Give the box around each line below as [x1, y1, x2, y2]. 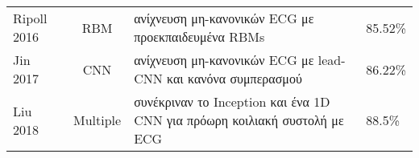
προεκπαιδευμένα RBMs [134, 27, 265, 46]
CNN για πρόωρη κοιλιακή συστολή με [134, 111, 344, 129]
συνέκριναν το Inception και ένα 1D [134, 92, 330, 111]
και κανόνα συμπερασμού [167, 69, 302, 87]
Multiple [73, 111, 122, 129]
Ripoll [13, 9, 48, 27]
